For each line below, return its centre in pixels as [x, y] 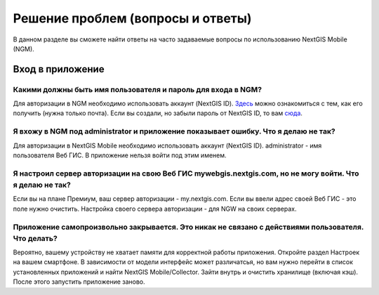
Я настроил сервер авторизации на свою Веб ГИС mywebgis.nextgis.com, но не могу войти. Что [186, 173]
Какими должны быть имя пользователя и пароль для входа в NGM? [138, 89]
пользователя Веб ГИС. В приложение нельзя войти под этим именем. [120, 155]
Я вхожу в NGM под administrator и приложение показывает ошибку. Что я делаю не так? [174, 131]
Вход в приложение [59, 69]
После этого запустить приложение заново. [79, 282]
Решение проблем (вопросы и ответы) [132, 18]
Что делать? [35, 238]
